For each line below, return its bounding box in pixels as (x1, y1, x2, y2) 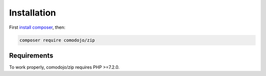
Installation (9, 7, 56, 18)
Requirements (9, 51, 54, 59)
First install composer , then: (9, 24, 66, 30)
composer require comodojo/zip (19, 37, 96, 43)
